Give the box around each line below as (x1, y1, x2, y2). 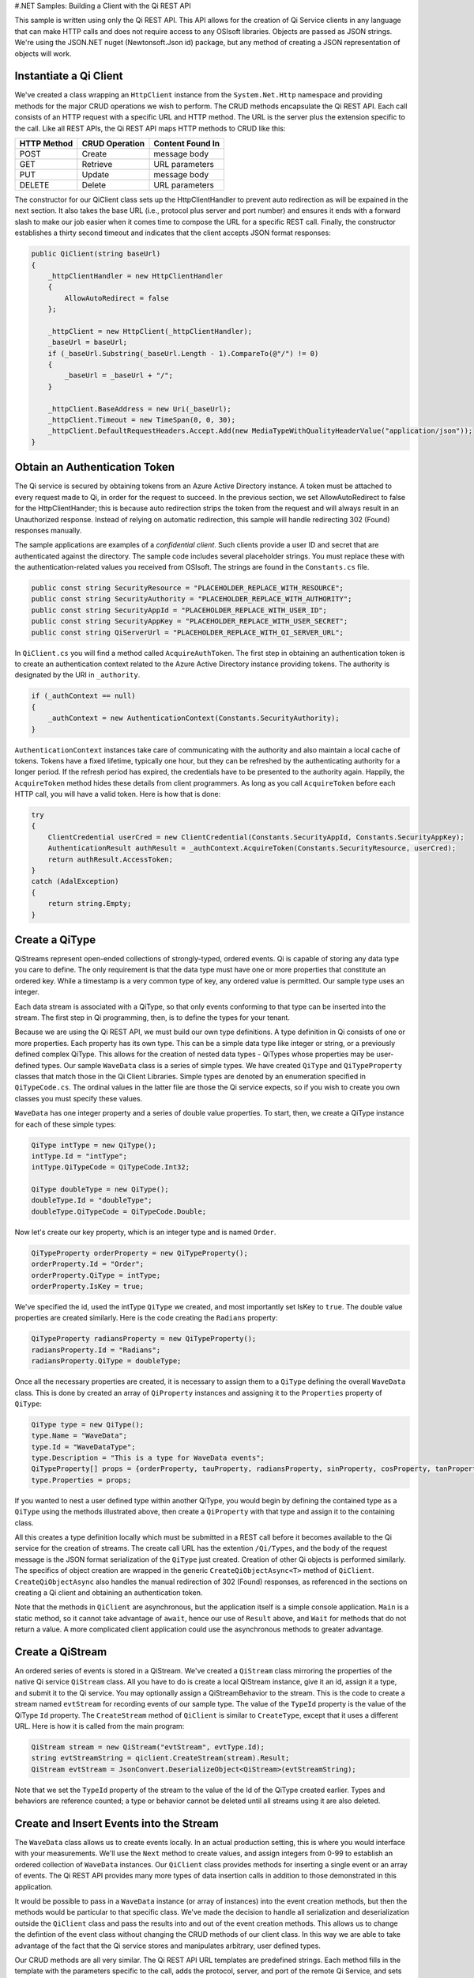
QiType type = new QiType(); (31, 1420, 145, 1429)
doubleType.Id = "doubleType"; (31, 1196, 153, 1205)
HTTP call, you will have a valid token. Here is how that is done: (14, 790, 221, 799)
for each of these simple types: (14, 1120, 116, 1129)
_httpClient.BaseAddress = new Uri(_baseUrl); (47, 404, 232, 413)
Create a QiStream (14, 1645, 107, 1658)
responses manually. (14, 525, 82, 535)
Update (81, 169, 110, 180)
